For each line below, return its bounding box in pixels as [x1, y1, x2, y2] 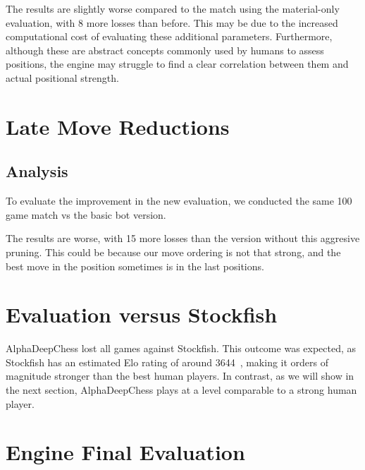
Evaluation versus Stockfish [6, 300, 278, 329]
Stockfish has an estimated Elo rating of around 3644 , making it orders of [6, 354, 329, 369]
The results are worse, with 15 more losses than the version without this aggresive [6, 231, 360, 246]
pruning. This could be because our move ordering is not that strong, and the [6, 244, 341, 259]
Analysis [6, 160, 68, 182]
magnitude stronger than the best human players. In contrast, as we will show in [6, 368, 354, 383]
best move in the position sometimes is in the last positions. [6, 258, 264, 273]
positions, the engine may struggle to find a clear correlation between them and [6, 56, 349, 71]
